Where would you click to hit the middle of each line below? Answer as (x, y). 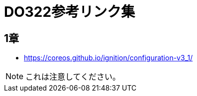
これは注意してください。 (73, 77)
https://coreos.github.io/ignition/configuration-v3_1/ (108, 58)
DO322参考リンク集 (70, 12)
